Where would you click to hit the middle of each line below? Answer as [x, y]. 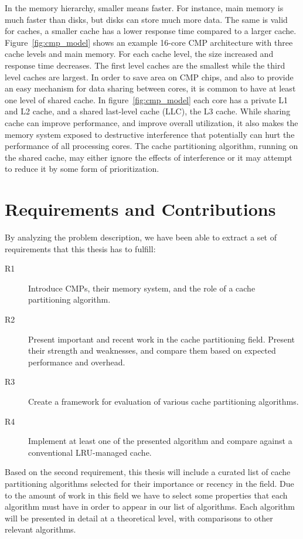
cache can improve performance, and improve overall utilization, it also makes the [151, 122]
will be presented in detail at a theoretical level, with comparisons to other [139, 518]
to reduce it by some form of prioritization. [82, 169]
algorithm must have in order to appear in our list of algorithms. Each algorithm [150, 506]
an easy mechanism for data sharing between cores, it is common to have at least [150, 88]
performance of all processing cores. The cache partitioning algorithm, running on [151, 146]
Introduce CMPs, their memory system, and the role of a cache [142, 288]
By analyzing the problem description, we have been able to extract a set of [141, 237]
